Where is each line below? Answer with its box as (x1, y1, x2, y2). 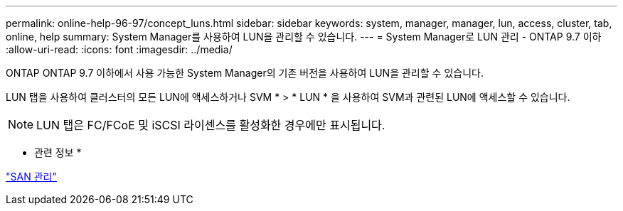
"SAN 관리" (6, 171, 57, 183)
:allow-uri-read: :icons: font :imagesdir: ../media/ (6, 43, 233, 55)
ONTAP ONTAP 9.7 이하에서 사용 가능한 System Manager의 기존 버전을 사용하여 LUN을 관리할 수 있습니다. (6, 67, 484, 79)
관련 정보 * (34, 146, 82, 158)
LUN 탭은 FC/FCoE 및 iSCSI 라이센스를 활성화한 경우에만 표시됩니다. (36, 118, 385, 132)
